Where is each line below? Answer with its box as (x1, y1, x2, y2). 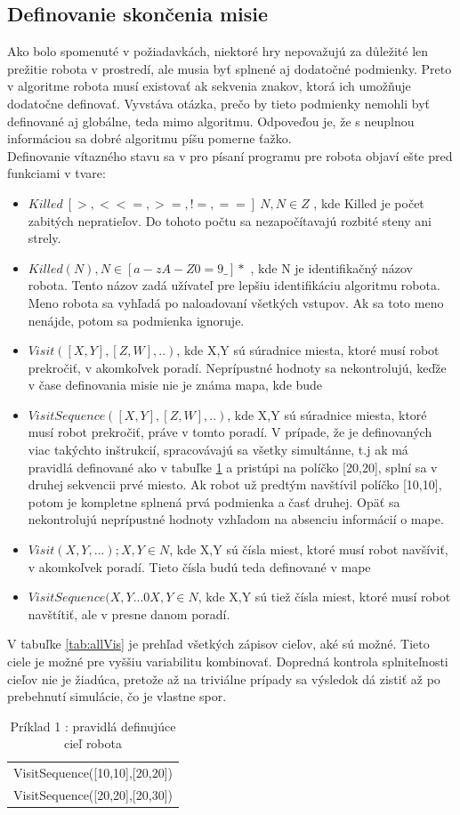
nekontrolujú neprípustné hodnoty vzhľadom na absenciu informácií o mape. (28, 510, 444, 529)
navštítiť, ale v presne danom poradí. (28, 604, 230, 623)
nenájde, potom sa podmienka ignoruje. (28, 311, 245, 329)
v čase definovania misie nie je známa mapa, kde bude (28, 375, 323, 394)
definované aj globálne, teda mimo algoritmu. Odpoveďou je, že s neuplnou (7, 111, 415, 130)
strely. (28, 229, 61, 247)
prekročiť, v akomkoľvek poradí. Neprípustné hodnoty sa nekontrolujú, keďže (28, 358, 447, 376)
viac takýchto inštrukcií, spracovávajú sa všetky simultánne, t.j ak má (28, 440, 408, 459)
